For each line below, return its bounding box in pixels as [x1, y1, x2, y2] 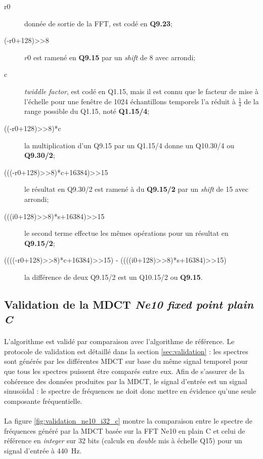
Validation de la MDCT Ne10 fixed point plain [4, 296, 254, 312]
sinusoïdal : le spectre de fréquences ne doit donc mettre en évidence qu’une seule [4, 386, 256, 396]
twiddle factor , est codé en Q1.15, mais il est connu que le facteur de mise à [24, 86, 258, 96]
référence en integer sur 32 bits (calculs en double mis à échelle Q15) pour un [4, 435, 242, 446]
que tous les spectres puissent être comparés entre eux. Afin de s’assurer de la [4, 366, 245, 377]
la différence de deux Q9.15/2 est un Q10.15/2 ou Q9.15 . [24, 271, 203, 282]
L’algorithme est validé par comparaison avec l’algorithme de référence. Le [4, 336, 235, 347]
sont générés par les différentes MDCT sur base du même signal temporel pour [4, 356, 248, 366]
